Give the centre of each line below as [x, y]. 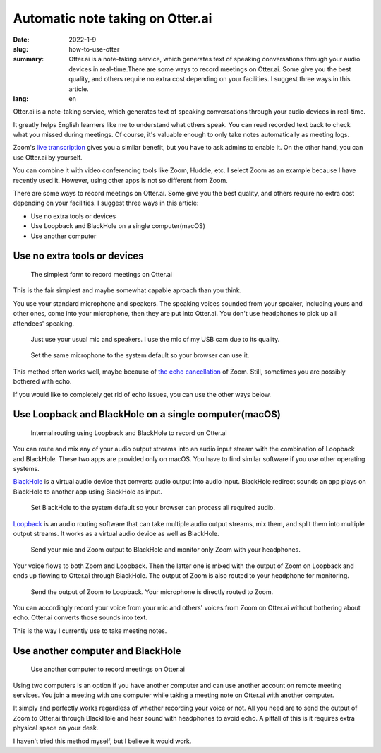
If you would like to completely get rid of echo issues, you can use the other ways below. [142, 394]
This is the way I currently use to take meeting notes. [90, 630]
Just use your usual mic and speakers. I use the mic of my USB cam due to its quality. [155, 339]
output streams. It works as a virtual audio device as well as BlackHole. [116, 534]
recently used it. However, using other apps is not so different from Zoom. [121, 180]
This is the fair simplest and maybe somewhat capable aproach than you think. [127, 290]
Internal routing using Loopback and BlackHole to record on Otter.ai [129, 433]
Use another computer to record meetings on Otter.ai [108, 669]
